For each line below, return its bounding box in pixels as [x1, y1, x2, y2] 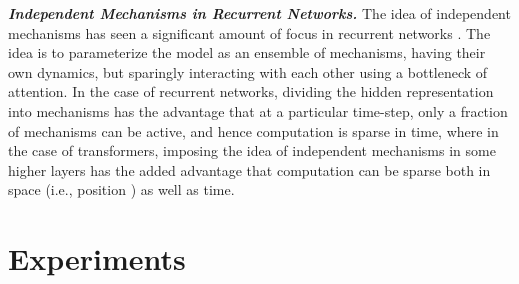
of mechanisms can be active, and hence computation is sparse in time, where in [8, 120, 499, 141]
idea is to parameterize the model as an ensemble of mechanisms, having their [8, 42, 486, 63]
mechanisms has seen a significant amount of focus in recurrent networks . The [8, 22, 491, 43]
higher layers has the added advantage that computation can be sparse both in [8, 159, 491, 180]
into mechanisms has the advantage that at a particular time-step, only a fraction [8, 100, 508, 121]
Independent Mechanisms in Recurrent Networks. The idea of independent [8, 3, 511, 23]
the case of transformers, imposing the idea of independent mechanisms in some [8, 140, 496, 161]
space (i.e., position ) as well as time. [8, 179, 235, 200]
